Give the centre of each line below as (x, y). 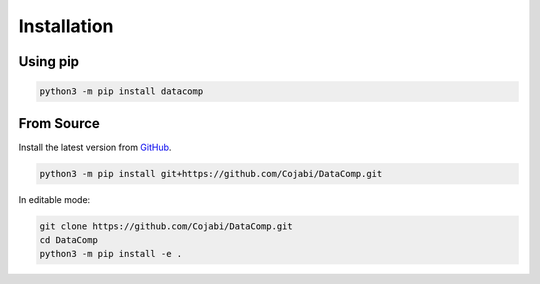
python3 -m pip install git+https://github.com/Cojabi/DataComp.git (211, 173)
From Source (59, 123)
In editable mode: (54, 199)
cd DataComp (69, 240)
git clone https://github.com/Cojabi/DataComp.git (166, 226)
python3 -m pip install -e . (111, 254)
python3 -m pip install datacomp (121, 91)
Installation (66, 26)
